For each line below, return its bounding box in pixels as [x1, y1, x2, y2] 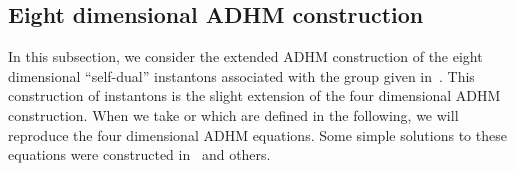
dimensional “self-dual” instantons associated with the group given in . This [8, 65, 475, 86]
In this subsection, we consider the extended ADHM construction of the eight [8, 46, 483, 67]
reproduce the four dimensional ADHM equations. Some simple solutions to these [8, 124, 507, 145]
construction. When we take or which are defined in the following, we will [8, 104, 459, 125]
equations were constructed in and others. [8, 144, 271, 165]
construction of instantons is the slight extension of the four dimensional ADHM [8, 85, 501, 106]
